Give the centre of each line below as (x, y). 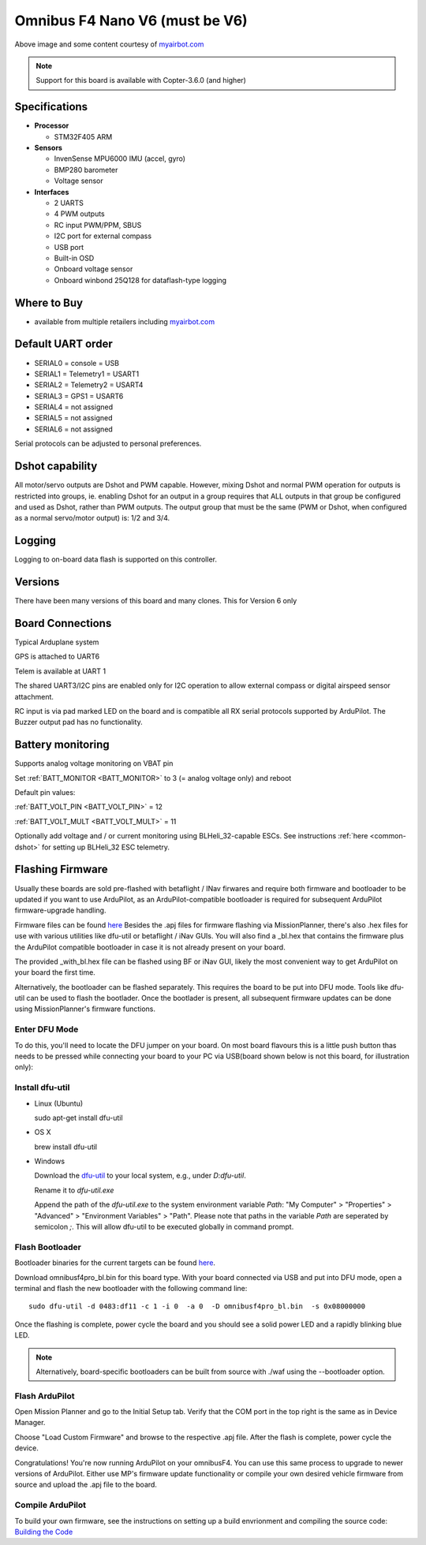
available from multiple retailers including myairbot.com (125, 321)
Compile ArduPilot (50, 1505)
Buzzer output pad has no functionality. (78, 722)
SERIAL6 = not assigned (74, 429)
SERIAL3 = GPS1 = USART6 (79, 396)
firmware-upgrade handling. (60, 910)
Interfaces (52, 192)
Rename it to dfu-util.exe (74, 1190)
